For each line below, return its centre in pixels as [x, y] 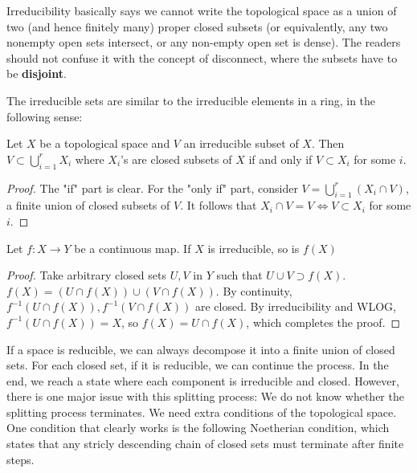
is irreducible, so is [253, 248]
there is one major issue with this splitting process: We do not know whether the [205, 396]
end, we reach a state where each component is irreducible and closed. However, [203, 380]
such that [239, 275]
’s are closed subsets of [176, 159]
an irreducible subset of [241, 143]
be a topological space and [105, 143]
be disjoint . [37, 73]
